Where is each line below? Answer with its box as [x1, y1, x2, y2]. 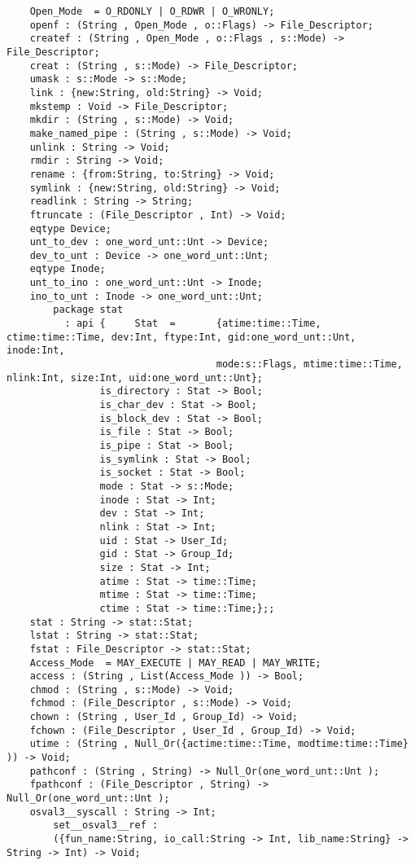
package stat [53, 304, 124, 316]
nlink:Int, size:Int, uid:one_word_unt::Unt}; [7, 371, 263, 384]
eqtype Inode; [29, 263, 106, 275]
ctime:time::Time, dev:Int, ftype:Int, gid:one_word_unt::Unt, [7, 331, 356, 343]
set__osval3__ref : [53, 819, 159, 832]
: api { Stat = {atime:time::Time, [64, 318, 321, 330]
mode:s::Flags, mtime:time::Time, [216, 358, 403, 371]
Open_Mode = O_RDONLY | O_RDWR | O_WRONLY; [29, 6, 275, 17]
